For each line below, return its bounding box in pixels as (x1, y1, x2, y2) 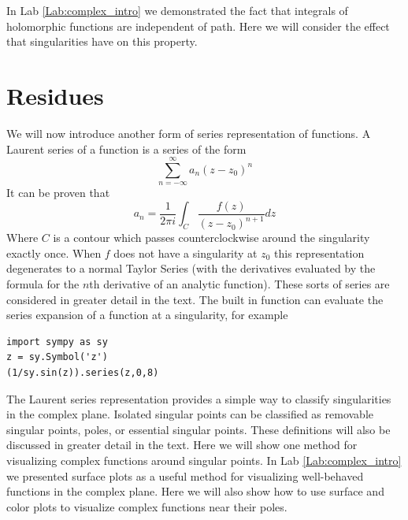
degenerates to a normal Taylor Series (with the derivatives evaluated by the (6, 260, 376, 277)
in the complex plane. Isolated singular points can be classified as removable (6, 406, 374, 422)
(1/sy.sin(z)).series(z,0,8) (6, 367, 159, 379)
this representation (274, 244, 365, 261)
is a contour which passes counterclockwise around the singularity (53, 229, 370, 246)
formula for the (6, 276, 80, 292)
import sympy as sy (6, 336, 108, 347)
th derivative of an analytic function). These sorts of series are (89, 276, 390, 292)
